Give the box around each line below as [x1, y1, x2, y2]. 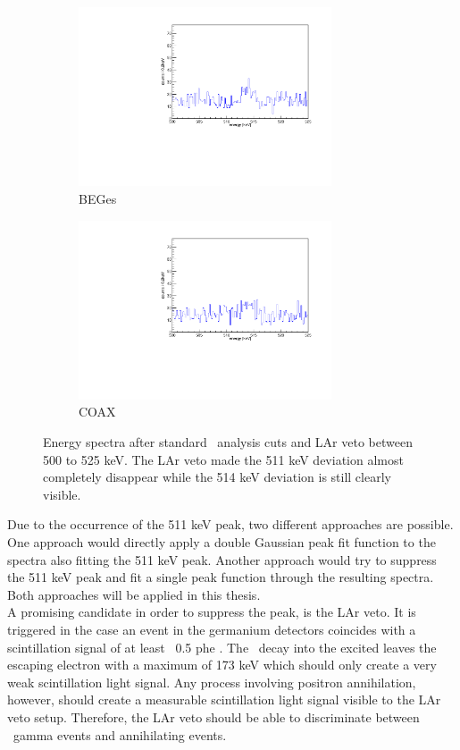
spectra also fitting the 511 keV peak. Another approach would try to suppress [7, 550, 437, 569]
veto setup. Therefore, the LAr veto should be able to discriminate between [7, 707, 420, 726]
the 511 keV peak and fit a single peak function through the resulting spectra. [7, 568, 434, 586]
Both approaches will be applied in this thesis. [7, 585, 261, 603]
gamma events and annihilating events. [13, 725, 227, 744]
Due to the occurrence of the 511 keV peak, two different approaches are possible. [7, 515, 454, 534]
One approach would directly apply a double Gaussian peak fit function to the [7, 533, 436, 551]
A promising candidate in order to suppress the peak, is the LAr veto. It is [7, 603, 416, 621]
